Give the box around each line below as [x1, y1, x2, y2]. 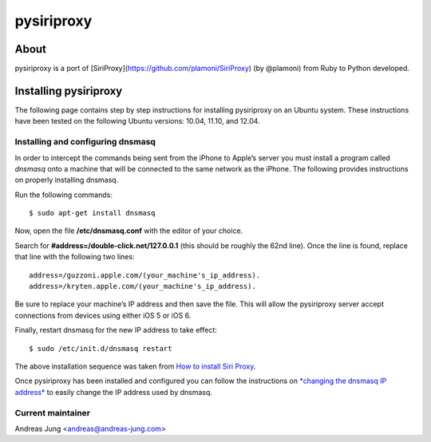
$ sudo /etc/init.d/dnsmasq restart [29, 344, 172, 353]
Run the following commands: [14, 190, 113, 199]
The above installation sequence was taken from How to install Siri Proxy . [14, 361, 256, 371]
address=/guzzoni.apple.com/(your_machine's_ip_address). [29, 270, 261, 279]
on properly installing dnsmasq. [14, 176, 119, 185]
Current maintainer [14, 407, 91, 418]
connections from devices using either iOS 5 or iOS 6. [14, 310, 192, 320]
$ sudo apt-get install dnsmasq [29, 208, 156, 218]
